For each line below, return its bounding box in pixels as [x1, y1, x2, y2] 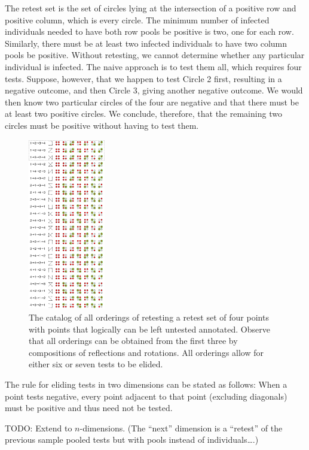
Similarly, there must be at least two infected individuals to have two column [5, 37, 287, 49]
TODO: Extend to [5, 421, 72, 434]
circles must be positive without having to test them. [5, 119, 199, 131]
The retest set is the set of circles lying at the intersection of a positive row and [5, 2, 296, 14]
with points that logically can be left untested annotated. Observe [29, 322, 270, 335]
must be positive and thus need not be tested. [5, 401, 173, 414]
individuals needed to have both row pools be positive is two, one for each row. [5, 25, 294, 38]
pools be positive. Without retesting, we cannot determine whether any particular [5, 49, 305, 61]
